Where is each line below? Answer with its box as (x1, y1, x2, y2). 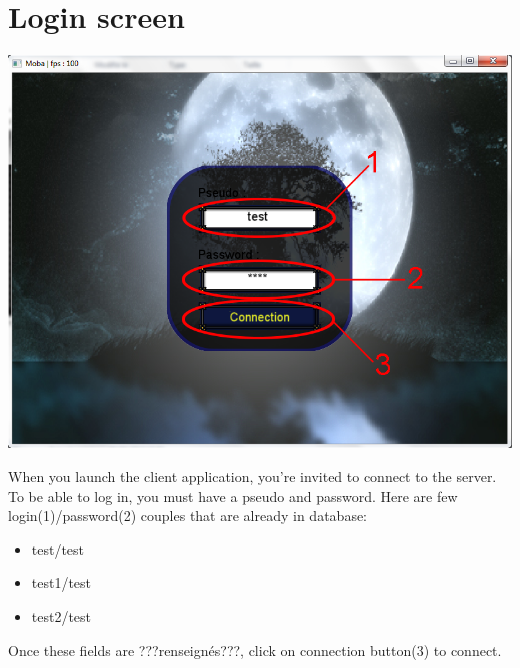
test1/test (31, 572, 92, 593)
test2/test (31, 605, 92, 626)
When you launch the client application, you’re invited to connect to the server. (8, 466, 497, 487)
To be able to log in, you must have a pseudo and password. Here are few (8, 485, 458, 506)
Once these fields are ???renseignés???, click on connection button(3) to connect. (8, 639, 502, 660)
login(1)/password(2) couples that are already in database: (8, 505, 368, 526)
